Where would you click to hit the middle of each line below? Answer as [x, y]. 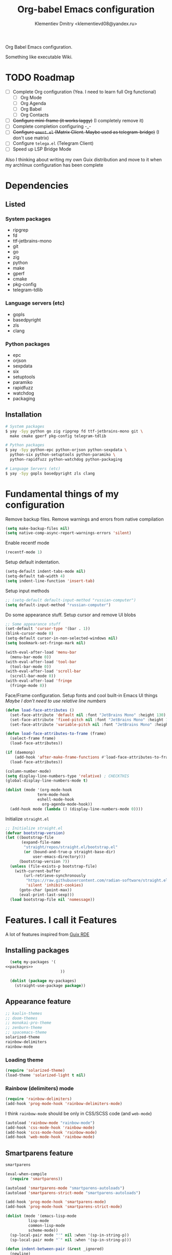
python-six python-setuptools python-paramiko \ [63, 455]
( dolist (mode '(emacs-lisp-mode [41, 1216]
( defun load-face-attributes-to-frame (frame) [56, 734]
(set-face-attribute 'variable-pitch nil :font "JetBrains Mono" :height [90, 724]
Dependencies [37, 186]
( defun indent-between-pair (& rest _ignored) [55, 1249]
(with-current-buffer [37, 871]
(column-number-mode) [28, 771]
